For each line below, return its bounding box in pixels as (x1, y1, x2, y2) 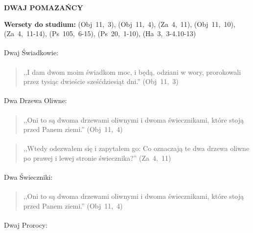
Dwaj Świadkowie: (4, 47, 59, 58)
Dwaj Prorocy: (4, 220, 48, 230)
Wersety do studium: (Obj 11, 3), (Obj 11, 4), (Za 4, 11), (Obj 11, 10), (4, 19, 235, 29)
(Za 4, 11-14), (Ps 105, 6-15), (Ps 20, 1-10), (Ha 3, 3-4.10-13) (4, 28, 196, 39)
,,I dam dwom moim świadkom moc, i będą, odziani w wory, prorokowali (23, 66, 241, 77)
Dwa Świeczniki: (4, 172, 53, 182)
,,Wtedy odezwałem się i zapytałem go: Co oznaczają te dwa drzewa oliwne (23, 143, 250, 153)
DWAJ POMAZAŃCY (4, 2, 83, 12)
